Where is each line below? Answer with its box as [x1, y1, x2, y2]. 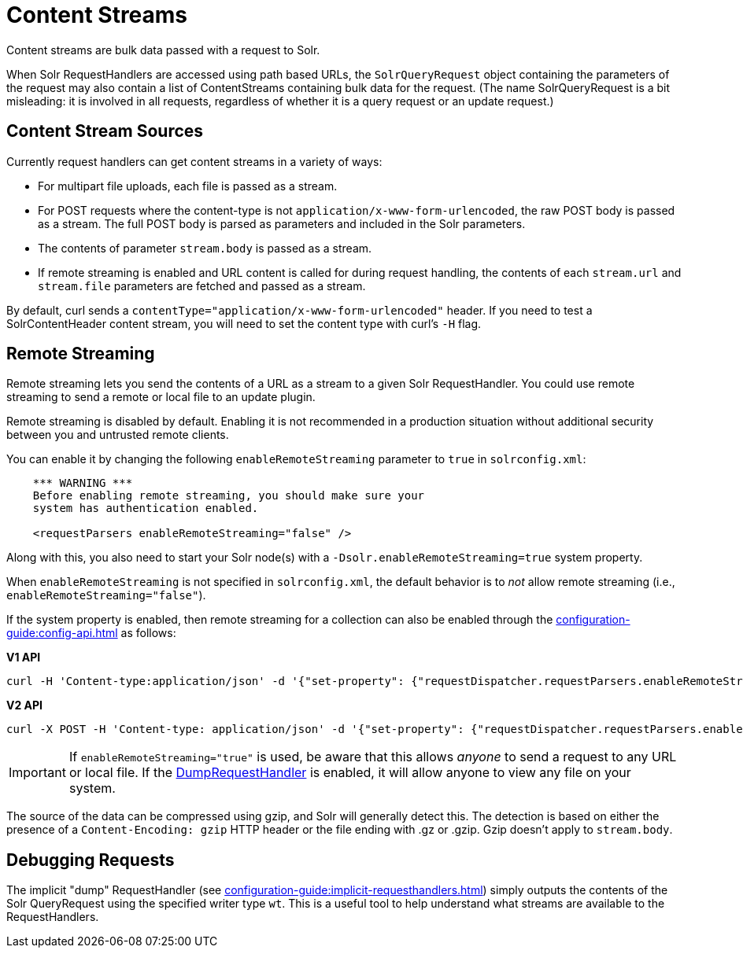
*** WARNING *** [32, 477, 133, 490]
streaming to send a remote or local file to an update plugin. [6, 390, 316, 404]
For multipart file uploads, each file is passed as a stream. [38, 179, 338, 193]
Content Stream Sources [6, 121, 204, 142]
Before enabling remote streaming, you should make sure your [32, 489, 425, 503]
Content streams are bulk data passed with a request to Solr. [6, 42, 320, 57]
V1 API [6, 650, 41, 665]
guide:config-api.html [6, 626, 118, 640]
